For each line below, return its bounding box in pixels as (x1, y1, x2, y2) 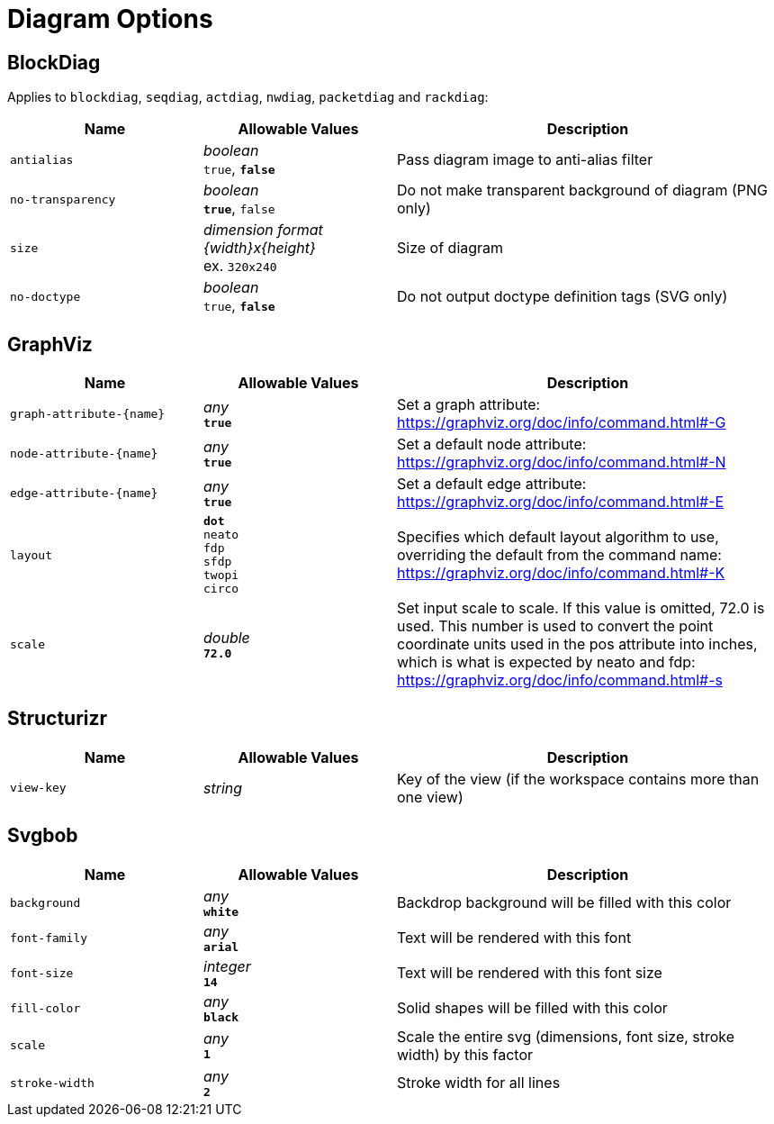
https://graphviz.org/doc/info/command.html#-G (397, 413, 726, 432)
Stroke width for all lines (397, 1074, 561, 1092)
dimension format (203, 221, 323, 240)
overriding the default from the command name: (397, 546, 722, 565)
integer (203, 956, 251, 975)
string (203, 778, 243, 797)
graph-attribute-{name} (10, 406, 166, 421)
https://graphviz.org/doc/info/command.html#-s (397, 671, 723, 690)
